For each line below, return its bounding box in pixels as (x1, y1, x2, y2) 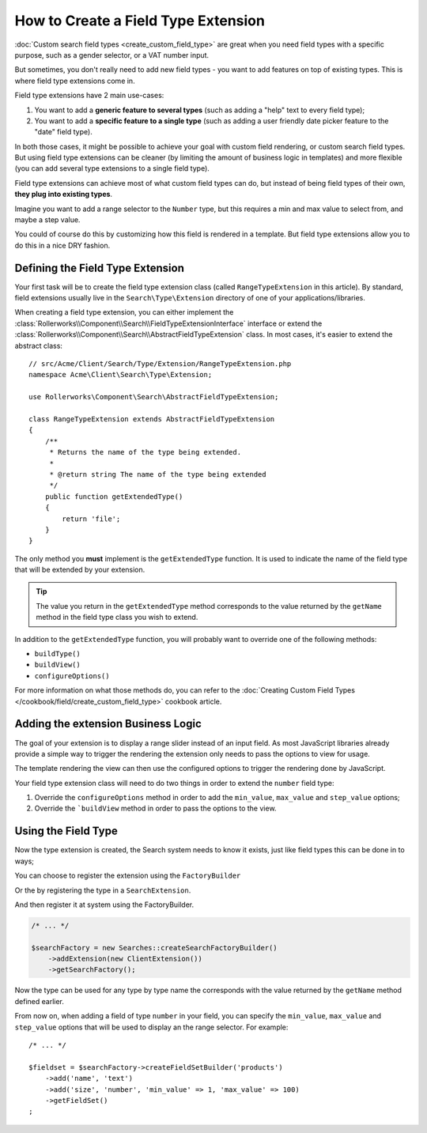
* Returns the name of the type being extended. (49, 448, 241, 457)
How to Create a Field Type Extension (14, 12, 265, 29)
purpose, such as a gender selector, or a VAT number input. (14, 50, 210, 59)
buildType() (34, 649, 81, 659)
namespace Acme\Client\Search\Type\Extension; (28, 370, 213, 380)
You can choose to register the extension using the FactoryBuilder (14, 871, 241, 881)
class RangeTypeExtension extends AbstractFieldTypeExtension (28, 415, 275, 423)
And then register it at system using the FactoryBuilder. (14, 900, 195, 909)
